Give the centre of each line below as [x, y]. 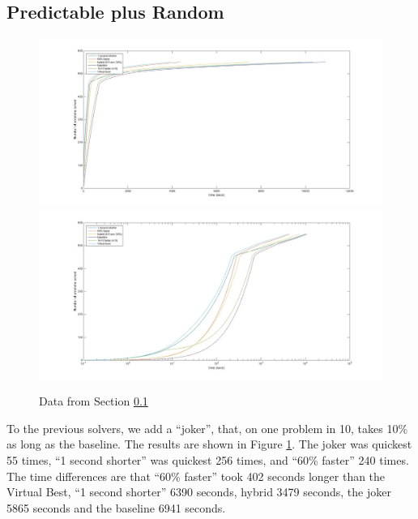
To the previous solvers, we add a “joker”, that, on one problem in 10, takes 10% [207, 428]
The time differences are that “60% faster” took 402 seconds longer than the [196, 476]
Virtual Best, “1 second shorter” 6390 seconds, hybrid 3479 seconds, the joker [199, 492]
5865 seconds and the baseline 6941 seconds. [116, 507]
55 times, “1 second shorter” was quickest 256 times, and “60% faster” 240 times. [208, 460]
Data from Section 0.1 [94, 401]
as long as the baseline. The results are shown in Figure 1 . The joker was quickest [209, 444]
